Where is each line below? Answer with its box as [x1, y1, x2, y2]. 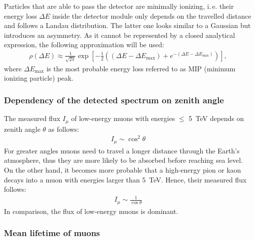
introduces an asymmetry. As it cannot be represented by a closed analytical [4, 30, 235, 40]
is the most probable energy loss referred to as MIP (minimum [46, 63, 236, 73]
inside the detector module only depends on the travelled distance [52, 10, 252, 21]
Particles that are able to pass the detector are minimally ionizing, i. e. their [4, 1, 234, 11]
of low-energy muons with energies [71, 113, 175, 123]
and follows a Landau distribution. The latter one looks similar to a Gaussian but [4, 20, 251, 30]
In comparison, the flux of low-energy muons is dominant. [4, 206, 179, 216]
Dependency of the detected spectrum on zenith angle [4, 93, 224, 106]
